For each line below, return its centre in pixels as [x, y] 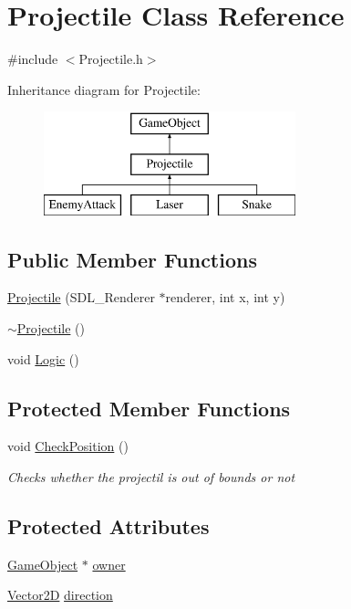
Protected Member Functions [149, 408]
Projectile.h [111, 59]
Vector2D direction [60, 595]
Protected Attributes [108, 526]
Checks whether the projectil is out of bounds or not [151, 477]
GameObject [43, 564]
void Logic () [43, 358]
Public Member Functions [132, 259]
